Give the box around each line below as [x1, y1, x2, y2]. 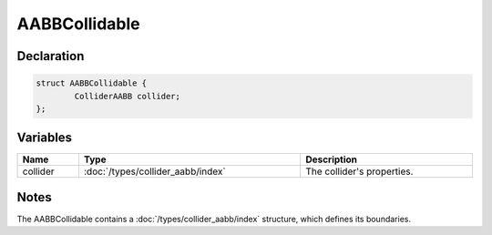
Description [305, 153, 358, 166]
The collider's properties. [305, 165, 414, 178]
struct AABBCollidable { [36, 78, 148, 88]
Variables [16, 130, 73, 146]
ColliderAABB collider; [74, 91, 181, 101]
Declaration [16, 48, 85, 64]
